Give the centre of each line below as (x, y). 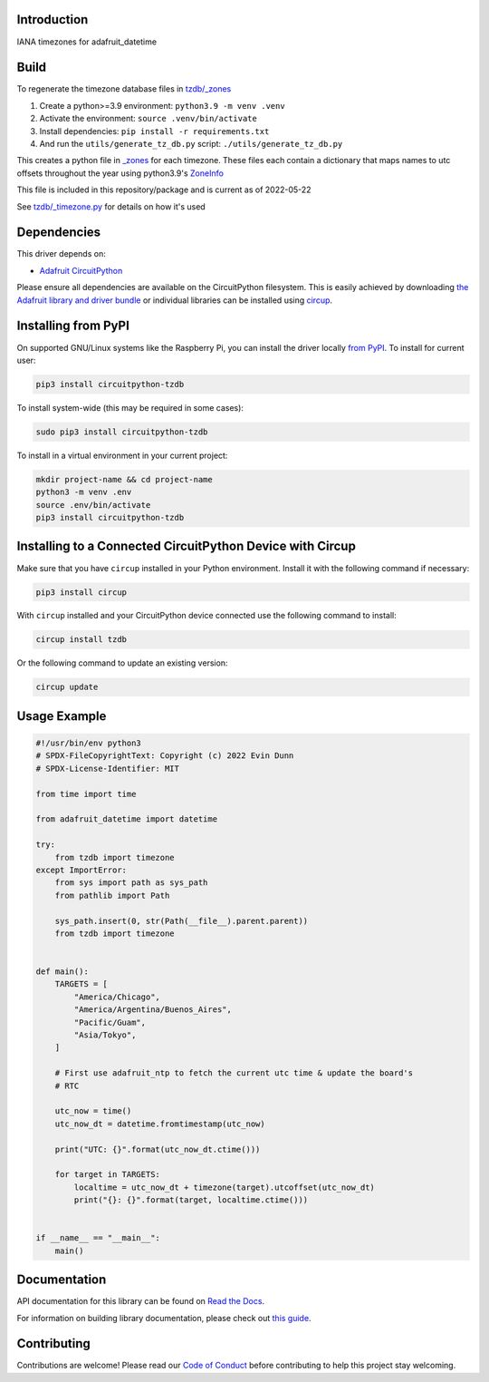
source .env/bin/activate (93, 505)
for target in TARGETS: (107, 1175)
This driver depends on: (61, 254)
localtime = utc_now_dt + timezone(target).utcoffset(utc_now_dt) (225, 1187)
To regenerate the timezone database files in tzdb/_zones (124, 89)
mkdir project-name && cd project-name (124, 479)
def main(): (62, 972)
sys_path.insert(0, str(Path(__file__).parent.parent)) (182, 921)
